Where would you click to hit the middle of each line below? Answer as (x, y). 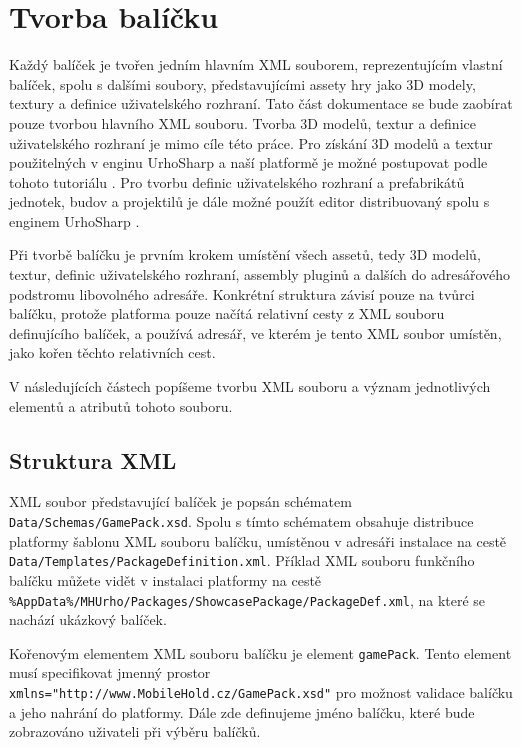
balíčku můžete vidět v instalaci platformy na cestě (165, 579)
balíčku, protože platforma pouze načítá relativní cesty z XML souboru (227, 313)
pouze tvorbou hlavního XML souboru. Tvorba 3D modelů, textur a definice (242, 122)
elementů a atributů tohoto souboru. (121, 405)
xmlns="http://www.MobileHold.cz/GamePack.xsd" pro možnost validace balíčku (261, 692)
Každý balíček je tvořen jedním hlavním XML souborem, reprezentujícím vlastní (256, 64)
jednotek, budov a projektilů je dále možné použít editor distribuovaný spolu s (249, 201)
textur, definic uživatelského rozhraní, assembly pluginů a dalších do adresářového (260, 274)
